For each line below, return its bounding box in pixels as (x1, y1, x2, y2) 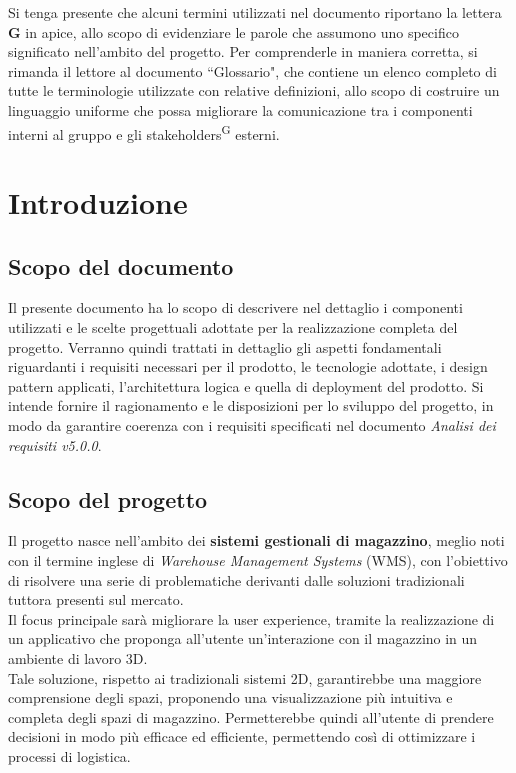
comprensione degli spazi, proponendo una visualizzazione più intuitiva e (8, 687, 453, 708)
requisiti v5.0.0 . (8, 434, 102, 455)
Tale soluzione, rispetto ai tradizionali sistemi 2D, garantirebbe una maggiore (8, 667, 482, 688)
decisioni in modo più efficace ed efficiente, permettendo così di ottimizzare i (8, 726, 476, 747)
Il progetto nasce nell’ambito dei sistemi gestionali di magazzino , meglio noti (8, 530, 505, 551)
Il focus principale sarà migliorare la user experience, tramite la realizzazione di (8, 608, 495, 629)
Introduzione (8, 182, 188, 222)
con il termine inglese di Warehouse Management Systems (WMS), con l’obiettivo (8, 549, 508, 570)
